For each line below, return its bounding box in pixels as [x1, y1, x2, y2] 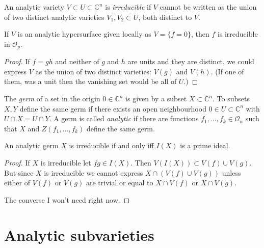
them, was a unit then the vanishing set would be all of [4, 76, 177, 87]
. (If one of [210, 66, 244, 76]
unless [222, 167, 241, 178]
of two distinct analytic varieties [4, 11, 104, 22]
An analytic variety [4, 2, 64, 12]
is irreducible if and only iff [69, 140, 154, 151]
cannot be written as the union [160, 2, 257, 12]
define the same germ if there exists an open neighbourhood [19, 103, 206, 114]
